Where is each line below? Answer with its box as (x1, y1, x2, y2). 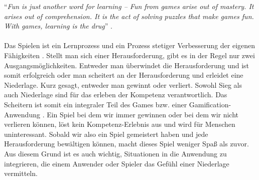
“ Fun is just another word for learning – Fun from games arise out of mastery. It (4, 1, 254, 11)
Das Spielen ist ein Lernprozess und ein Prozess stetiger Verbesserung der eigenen (4, 40, 255, 51)
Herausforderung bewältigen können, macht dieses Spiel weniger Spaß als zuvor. (4, 138, 249, 149)
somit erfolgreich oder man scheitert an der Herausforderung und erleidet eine (4, 70, 243, 80)
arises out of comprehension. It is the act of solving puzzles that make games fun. (4, 11, 254, 21)
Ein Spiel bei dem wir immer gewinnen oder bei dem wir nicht (47, 109, 239, 119)
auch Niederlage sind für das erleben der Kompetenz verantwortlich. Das (4, 89, 227, 100)
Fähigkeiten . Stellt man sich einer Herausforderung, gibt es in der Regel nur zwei (4, 50, 255, 60)
